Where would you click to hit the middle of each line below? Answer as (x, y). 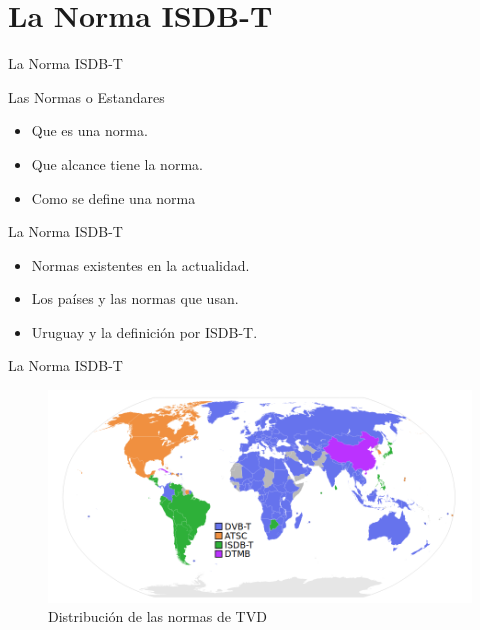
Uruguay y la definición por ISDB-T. (144, 331)
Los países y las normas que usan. (135, 298)
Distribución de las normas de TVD (157, 616)
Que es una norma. (89, 130)
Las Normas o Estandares (86, 96)
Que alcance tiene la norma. (117, 163)
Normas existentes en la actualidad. (140, 264)
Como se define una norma (113, 197)
